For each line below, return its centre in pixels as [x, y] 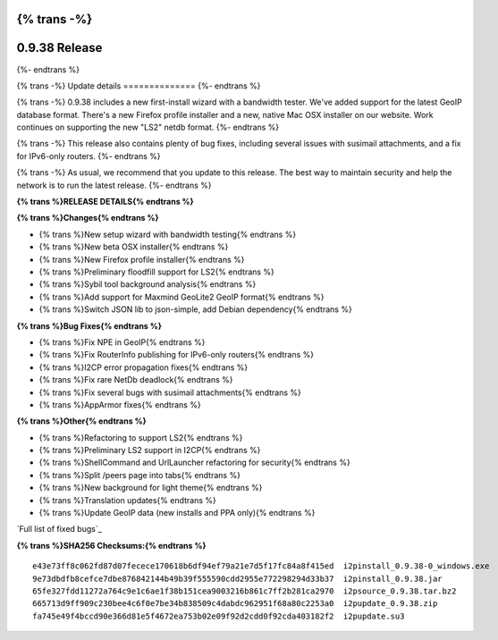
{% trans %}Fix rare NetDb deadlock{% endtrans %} [136, 380]
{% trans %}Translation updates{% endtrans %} [127, 500]
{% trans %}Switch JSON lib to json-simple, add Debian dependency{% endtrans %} [195, 309]
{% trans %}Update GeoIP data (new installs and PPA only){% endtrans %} [177, 513]
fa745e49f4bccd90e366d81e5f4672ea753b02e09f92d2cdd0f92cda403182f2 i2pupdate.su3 [219, 616]
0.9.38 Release [59, 48]
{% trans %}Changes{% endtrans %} [88, 218]
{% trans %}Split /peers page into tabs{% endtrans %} [140, 475]
